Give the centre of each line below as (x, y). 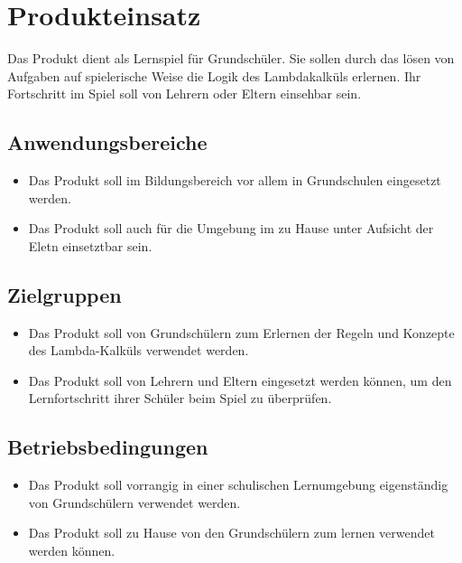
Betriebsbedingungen (108, 447)
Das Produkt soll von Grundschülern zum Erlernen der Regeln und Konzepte (241, 332)
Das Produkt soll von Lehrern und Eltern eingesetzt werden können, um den (240, 380)
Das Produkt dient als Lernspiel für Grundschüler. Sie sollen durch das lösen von (231, 58)
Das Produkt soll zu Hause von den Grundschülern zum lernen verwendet (231, 533)
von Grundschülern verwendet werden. (134, 502)
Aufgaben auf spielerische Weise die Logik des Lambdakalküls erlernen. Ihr (214, 75)
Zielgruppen (65, 294)
